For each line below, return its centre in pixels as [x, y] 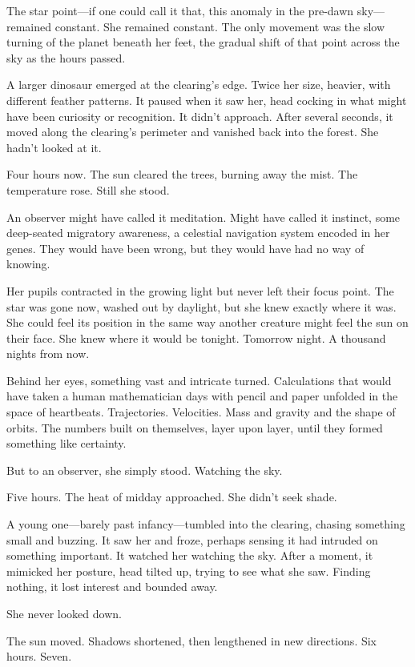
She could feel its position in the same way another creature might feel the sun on [207, 322]
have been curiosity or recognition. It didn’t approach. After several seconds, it [200, 116]
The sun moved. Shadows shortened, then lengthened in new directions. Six [192, 640]
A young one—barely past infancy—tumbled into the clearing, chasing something [206, 524]
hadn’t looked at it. [54, 147]
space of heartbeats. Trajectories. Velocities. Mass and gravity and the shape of [201, 412]
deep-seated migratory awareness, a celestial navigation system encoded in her [198, 233]
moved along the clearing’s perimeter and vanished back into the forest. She [193, 132]
